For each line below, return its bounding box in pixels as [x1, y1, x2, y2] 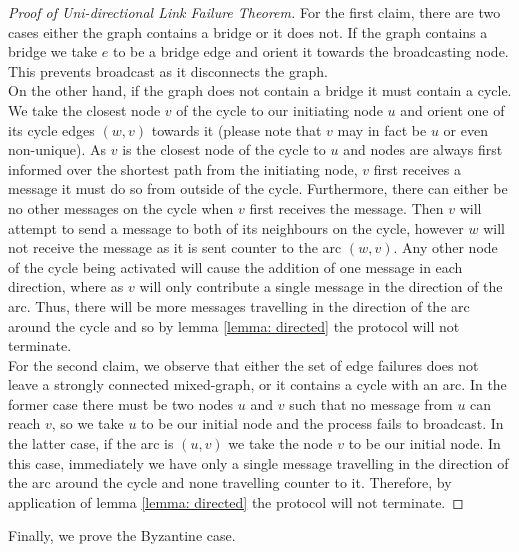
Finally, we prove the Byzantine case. [8, 525, 236, 546]
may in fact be [337, 119, 427, 140]
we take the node [228, 433, 333, 454]
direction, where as [8, 276, 124, 297]
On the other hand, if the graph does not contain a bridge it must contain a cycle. [8, 80, 512, 101]
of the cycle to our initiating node [176, 99, 383, 120]
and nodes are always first [343, 139, 503, 160]
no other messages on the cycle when [8, 197, 234, 218]
